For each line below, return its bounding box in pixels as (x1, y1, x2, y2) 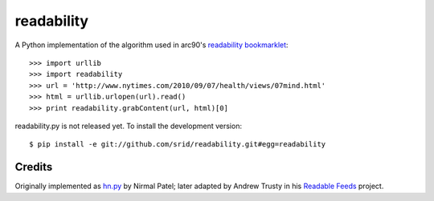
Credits (14, 160, 53, 174)
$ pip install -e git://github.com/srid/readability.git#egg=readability (29, 140, 326, 149)
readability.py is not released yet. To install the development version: (14, 121, 243, 131)
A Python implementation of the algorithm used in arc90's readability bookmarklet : (14, 40, 289, 50)
